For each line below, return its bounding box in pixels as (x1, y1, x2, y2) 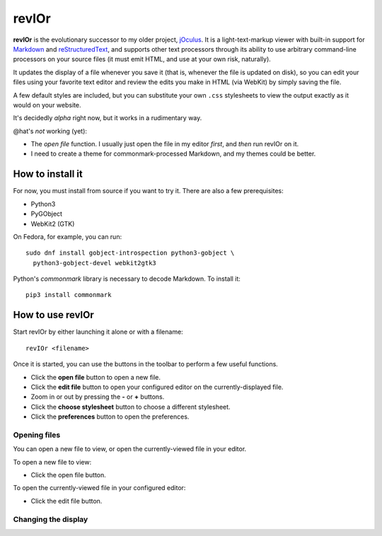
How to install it (13, 168, 83, 180)
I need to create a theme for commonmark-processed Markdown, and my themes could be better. (30, 149, 316, 158)
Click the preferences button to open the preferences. (30, 412, 190, 421)
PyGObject (30, 209, 63, 219)
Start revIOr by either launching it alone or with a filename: (13, 327, 183, 336)
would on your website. (13, 100, 81, 109)
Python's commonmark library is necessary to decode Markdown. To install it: (13, 274, 241, 283)
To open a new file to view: (13, 458, 92, 466)
